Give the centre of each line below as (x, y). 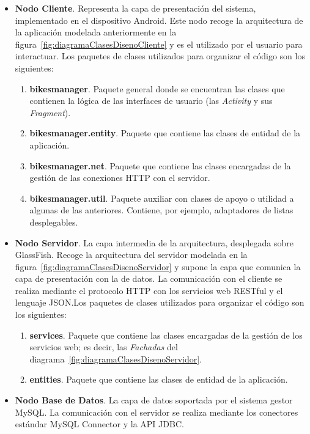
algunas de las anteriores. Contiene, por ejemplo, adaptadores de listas (161, 210)
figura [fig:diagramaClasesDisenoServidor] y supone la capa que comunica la (158, 266)
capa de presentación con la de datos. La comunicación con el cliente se (149, 278)
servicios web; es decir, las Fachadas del (104, 347)
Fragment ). (50, 112)
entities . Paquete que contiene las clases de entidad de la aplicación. (159, 379)
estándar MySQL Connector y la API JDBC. (99, 424)
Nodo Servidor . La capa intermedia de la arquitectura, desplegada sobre (154, 242)
